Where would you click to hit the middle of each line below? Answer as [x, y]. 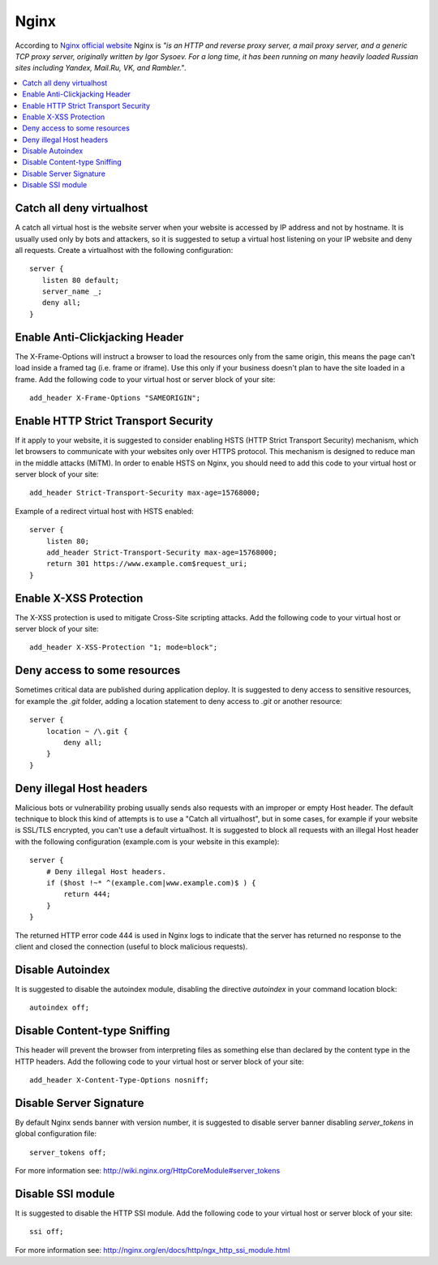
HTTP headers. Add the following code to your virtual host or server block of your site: [159, 1061]
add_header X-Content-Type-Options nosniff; [120, 1080]
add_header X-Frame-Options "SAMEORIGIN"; [115, 398]
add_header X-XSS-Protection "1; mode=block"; [124, 648]
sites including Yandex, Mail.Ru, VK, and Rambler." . [101, 68]
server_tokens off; [68, 1152]
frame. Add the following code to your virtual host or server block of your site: [145, 379]
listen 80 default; [81, 280]
